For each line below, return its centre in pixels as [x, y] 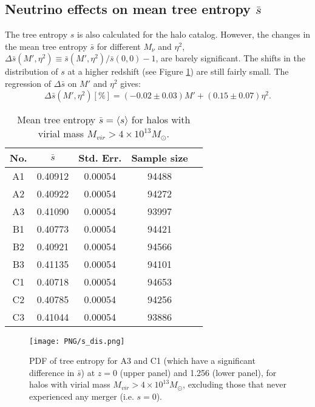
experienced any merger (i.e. [82, 396]
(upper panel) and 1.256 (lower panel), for [198, 372]
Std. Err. [100, 157]
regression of [28, 83]
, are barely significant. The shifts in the [230, 58]
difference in [52, 372]
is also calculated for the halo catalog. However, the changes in [194, 34]
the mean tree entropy [46, 46]
